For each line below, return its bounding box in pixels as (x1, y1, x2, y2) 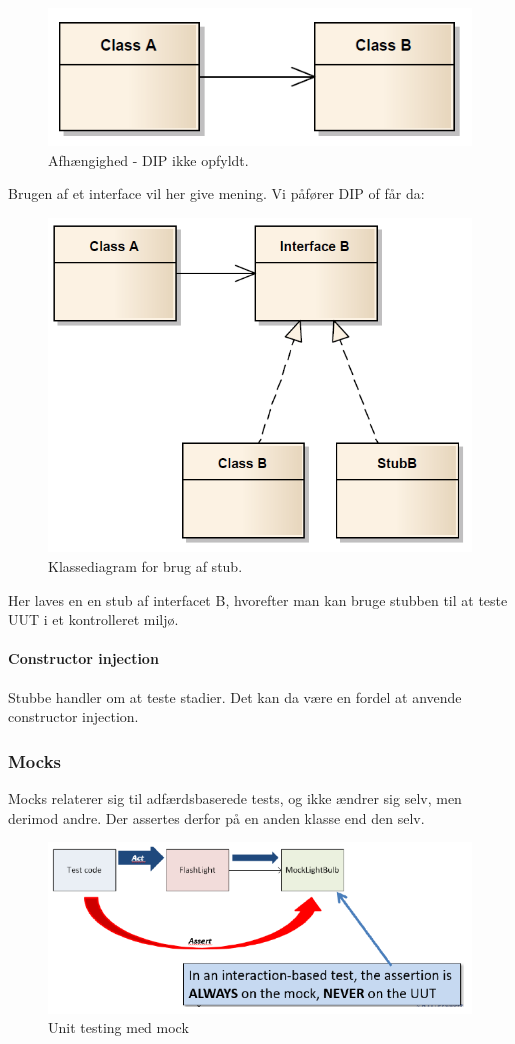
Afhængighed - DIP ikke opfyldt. (48, 149, 249, 170)
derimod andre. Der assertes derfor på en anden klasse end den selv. (8, 807, 425, 828)
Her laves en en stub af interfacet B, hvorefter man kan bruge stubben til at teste (8, 589, 508, 610)
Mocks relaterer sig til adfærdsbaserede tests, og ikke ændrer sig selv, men (8, 787, 462, 808)
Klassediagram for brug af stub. (48, 555, 243, 576)
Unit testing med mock (48, 1017, 189, 1038)
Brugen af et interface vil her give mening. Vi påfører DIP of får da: (8, 183, 425, 204)
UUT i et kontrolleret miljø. (8, 609, 179, 630)
